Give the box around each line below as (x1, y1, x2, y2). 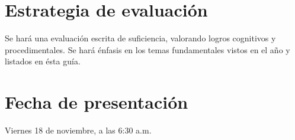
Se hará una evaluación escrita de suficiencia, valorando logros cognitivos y (5, 32, 276, 44)
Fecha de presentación (5, 90, 188, 114)
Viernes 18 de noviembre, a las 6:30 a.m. (5, 124, 152, 136)
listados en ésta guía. (5, 55, 81, 67)
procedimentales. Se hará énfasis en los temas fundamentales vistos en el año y (5, 43, 290, 56)
